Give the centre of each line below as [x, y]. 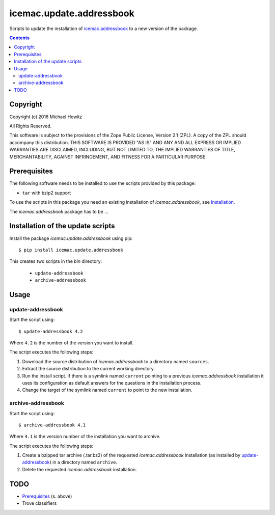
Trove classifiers [39, 503]
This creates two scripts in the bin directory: [56, 261]
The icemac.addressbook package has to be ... [59, 211]
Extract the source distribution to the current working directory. [89, 369]
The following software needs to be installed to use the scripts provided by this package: [103, 183]
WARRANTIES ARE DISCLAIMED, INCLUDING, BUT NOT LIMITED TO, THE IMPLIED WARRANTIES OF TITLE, [122, 150]
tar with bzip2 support [47, 193]
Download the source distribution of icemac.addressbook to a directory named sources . [116, 361]
